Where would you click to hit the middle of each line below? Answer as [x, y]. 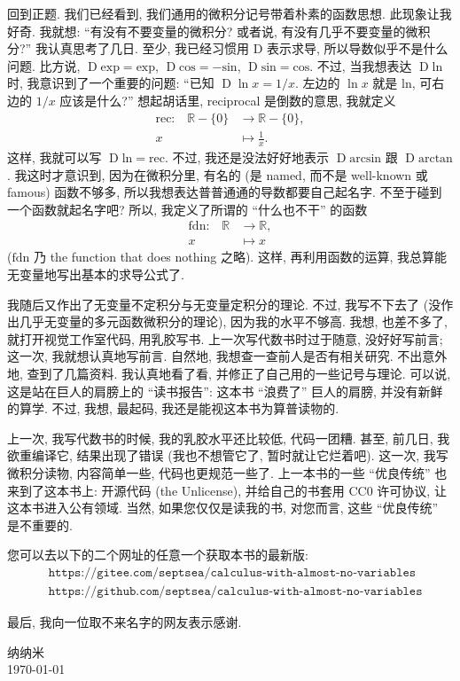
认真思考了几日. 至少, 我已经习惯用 [148, 48]
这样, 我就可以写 [55, 157]
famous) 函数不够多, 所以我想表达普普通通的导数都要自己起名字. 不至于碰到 [225, 192]
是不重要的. [40, 524]
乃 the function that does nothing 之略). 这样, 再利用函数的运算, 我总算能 [240, 257]
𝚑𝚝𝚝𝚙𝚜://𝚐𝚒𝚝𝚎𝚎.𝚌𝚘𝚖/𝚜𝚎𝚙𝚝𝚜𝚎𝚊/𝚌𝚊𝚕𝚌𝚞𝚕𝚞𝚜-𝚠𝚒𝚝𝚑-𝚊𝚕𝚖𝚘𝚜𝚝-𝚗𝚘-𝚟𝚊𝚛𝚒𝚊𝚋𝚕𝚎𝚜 [232, 572]
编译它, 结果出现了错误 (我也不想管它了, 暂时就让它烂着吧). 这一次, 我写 [240, 455]
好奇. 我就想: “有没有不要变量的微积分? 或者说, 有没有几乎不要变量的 [207, 31]
